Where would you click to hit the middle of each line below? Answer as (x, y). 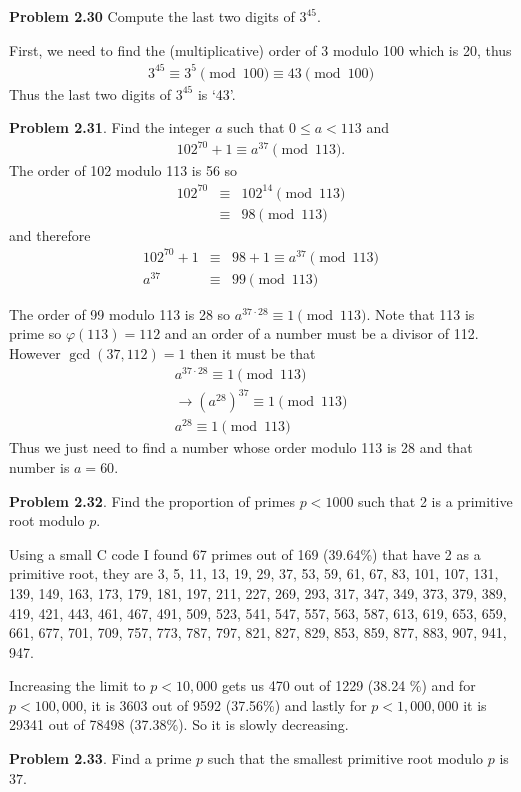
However (35, 353)
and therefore (50, 234)
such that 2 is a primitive (435, 500)
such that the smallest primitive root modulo (345, 758)
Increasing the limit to (77, 685)
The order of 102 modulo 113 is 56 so (123, 170)
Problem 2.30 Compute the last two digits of (152, 16)
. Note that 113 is (420, 313)
